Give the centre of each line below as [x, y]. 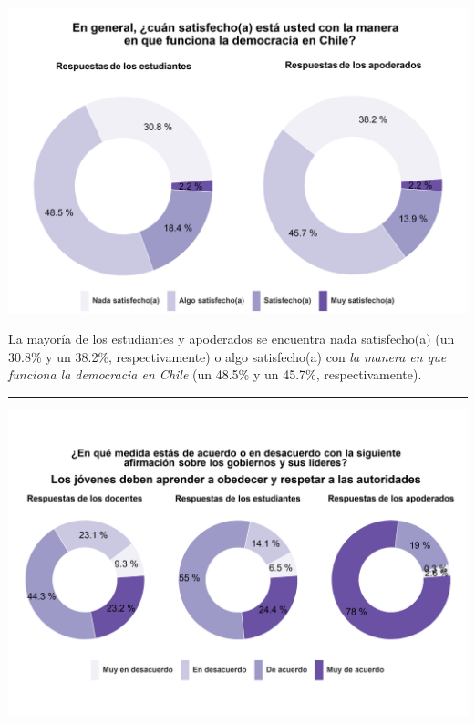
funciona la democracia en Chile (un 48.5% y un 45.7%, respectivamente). [215, 374]
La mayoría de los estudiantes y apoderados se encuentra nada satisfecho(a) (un [232, 339]
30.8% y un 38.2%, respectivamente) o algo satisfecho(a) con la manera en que [227, 356]
